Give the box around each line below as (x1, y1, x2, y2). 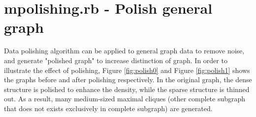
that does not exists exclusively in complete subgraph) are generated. (4, 103, 213, 113)
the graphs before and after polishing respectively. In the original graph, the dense (4, 74, 252, 85)
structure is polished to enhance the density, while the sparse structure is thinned (4, 84, 250, 94)
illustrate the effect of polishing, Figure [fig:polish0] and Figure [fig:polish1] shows (4, 65, 250, 75)
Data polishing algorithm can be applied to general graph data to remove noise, (4, 46, 245, 56)
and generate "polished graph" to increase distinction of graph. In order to (4, 55, 227, 65)
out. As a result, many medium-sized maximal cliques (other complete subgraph (4, 94, 246, 104)
